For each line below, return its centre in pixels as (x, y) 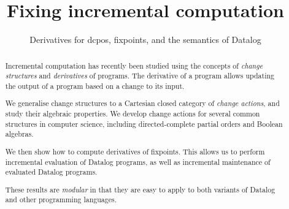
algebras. (19, 134)
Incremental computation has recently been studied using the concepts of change (134, 65)
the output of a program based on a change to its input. (95, 85)
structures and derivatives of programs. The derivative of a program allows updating (140, 76)
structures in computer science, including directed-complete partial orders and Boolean (144, 123)
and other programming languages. (61, 199)
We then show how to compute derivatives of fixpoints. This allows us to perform (135, 151)
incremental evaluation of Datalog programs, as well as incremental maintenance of (138, 161)
